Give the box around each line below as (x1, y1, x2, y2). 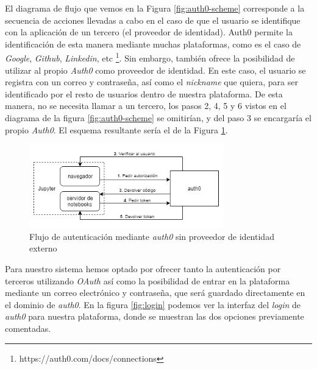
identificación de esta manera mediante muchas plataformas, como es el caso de (5, 37, 301, 50)
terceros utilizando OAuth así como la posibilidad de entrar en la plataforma (5, 274, 290, 287)
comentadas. (5, 322, 51, 334)
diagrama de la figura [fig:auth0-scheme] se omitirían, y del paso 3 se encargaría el (5, 111, 312, 124)
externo (29, 242, 57, 255)
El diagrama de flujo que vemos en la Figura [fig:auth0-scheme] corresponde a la (5, 2, 305, 14)
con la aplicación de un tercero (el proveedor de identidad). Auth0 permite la (5, 26, 293, 38)
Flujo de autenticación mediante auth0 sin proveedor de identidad (29, 230, 274, 242)
